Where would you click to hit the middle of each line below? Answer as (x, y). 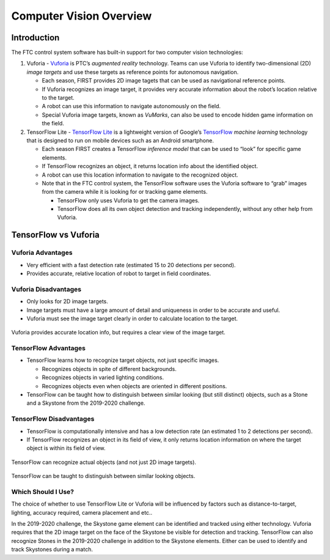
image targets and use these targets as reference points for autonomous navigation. (133, 72)
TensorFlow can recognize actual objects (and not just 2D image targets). (104, 462)
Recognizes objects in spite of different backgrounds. (109, 369)
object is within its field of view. (66, 448)
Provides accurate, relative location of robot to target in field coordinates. (119, 274)
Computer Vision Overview (82, 16)
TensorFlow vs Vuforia (56, 235)
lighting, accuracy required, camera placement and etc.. (82, 512)
